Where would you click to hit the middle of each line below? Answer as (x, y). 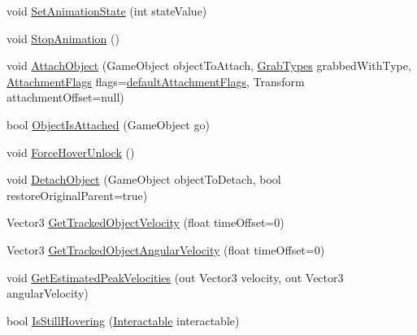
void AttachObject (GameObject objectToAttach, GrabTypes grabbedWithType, (209, 65)
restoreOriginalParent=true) (77, 195)
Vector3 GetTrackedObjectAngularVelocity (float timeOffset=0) (166, 249)
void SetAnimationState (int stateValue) (107, 11)
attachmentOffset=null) (65, 97)
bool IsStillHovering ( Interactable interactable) (123, 320)
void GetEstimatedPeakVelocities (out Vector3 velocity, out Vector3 (175, 277)
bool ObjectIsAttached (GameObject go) (108, 124)
